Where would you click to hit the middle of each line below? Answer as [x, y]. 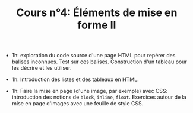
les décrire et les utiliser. [42, 68]
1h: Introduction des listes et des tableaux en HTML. [75, 79]
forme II [97, 25]
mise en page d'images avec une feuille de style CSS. [77, 104]
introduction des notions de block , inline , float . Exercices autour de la [99, 97]
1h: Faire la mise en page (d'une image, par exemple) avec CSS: [90, 91]
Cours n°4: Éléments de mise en [97, 13]
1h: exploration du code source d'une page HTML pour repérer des [94, 56]
